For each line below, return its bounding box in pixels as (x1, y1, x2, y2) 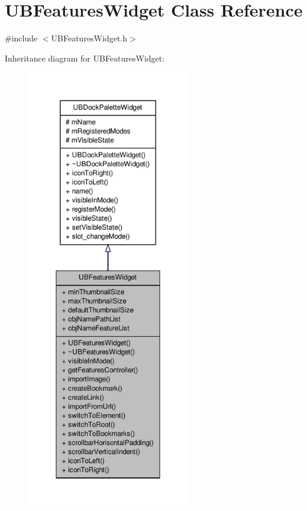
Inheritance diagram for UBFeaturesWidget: (5, 51, 165, 64)
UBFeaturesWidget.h (51, 32, 128, 44)
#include (5, 32, 38, 44)
